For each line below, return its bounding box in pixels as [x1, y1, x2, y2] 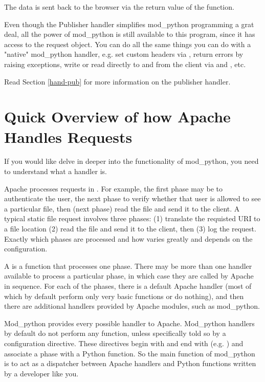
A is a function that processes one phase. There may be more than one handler [4, 260, 252, 271]
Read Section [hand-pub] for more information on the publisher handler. [4, 76, 231, 87]
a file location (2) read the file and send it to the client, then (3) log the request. [4, 223, 256, 234]
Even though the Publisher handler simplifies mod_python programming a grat [4, 18, 254, 29]
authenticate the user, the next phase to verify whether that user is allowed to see [4, 193, 261, 204]
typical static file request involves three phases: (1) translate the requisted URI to [4, 213, 260, 224]
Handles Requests [4, 126, 132, 147]
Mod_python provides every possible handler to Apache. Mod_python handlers [4, 317, 255, 328]
